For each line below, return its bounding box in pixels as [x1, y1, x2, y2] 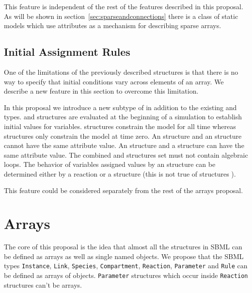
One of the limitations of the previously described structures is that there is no [4, 66, 238, 77]
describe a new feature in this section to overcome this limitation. [4, 86, 199, 96]
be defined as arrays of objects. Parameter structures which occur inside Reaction [4, 270, 248, 280]
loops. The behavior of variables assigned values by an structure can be [4, 159, 216, 169]
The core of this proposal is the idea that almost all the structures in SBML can [4, 242, 242, 252]
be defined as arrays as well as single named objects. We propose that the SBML [4, 251, 244, 261]
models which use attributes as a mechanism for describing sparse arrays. [4, 20, 221, 31]
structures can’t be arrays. [4, 279, 82, 290]
